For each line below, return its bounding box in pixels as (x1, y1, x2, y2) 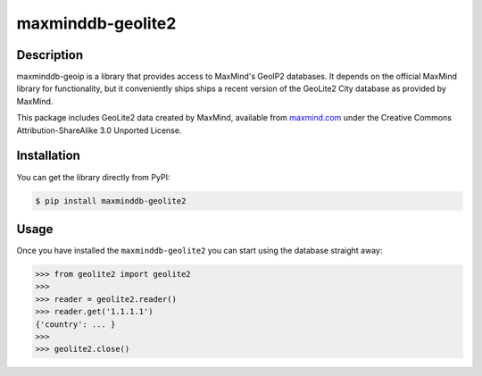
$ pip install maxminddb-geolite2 (35, 196, 187, 205)
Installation (16, 148, 80, 163)
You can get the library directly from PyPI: (16, 171, 170, 182)
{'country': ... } (35, 319, 116, 330)
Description (16, 47, 84, 63)
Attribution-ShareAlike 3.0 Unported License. (16, 125, 182, 136)
